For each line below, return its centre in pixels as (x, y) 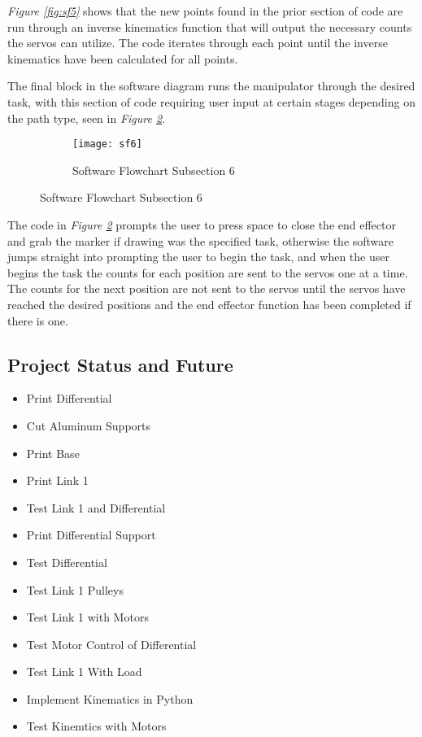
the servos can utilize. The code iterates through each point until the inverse (198, 43)
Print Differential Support (91, 535)
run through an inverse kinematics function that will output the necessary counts (210, 26)
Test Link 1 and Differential (96, 507)
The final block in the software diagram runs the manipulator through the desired (211, 86)
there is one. (38, 320)
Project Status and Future (120, 364)
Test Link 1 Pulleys (75, 589)
